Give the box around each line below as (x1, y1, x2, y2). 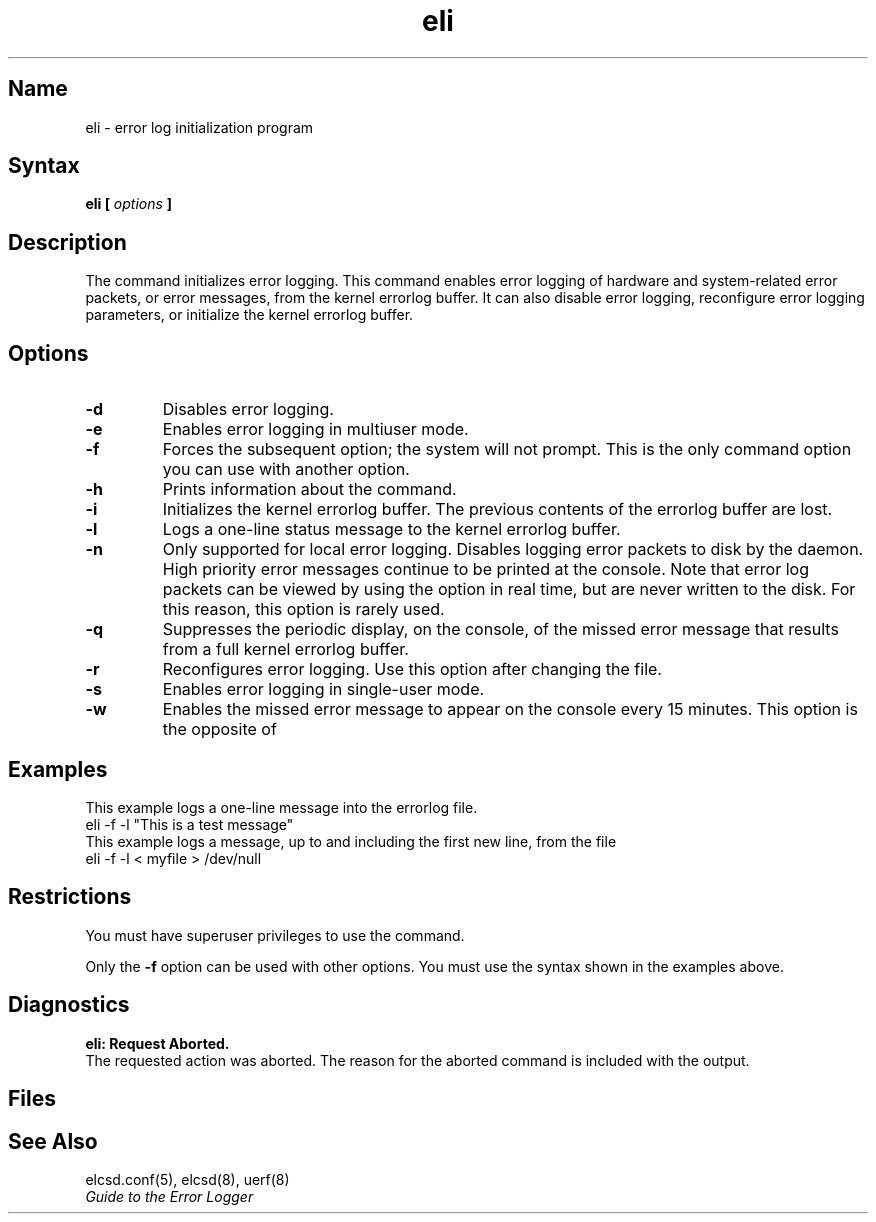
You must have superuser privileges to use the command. (85, 926, 465, 944)
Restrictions (8, 884, 132, 910)
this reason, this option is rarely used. (162, 599, 445, 620)
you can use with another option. (162, 459, 410, 480)
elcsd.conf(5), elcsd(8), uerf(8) (85, 1170, 290, 1188)
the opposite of (162, 719, 277, 740)
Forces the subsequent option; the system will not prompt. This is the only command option (162, 439, 852, 460)
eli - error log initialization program (85, 118, 314, 136)
